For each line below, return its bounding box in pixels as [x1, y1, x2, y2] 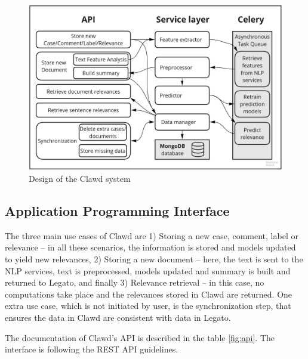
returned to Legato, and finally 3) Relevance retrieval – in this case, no [5, 276, 264, 289]
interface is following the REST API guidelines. [5, 343, 178, 355]
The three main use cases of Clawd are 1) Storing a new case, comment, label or [5, 229, 298, 242]
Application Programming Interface [5, 202, 230, 219]
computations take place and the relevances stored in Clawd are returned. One [5, 287, 292, 300]
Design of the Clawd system [29, 172, 131, 185]
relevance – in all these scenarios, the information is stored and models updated [5, 241, 296, 253]
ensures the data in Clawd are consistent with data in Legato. [5, 311, 231, 323]
